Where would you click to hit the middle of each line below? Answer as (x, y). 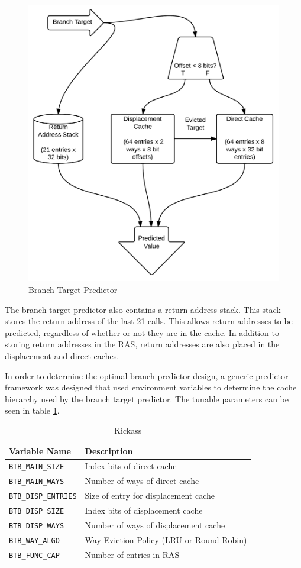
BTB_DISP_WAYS (37, 526)
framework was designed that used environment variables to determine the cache (151, 387)
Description (109, 451)
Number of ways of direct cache (142, 481)
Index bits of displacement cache (144, 510)
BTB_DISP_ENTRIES (43, 497)
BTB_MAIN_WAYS (37, 482)
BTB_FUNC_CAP (34, 555)
